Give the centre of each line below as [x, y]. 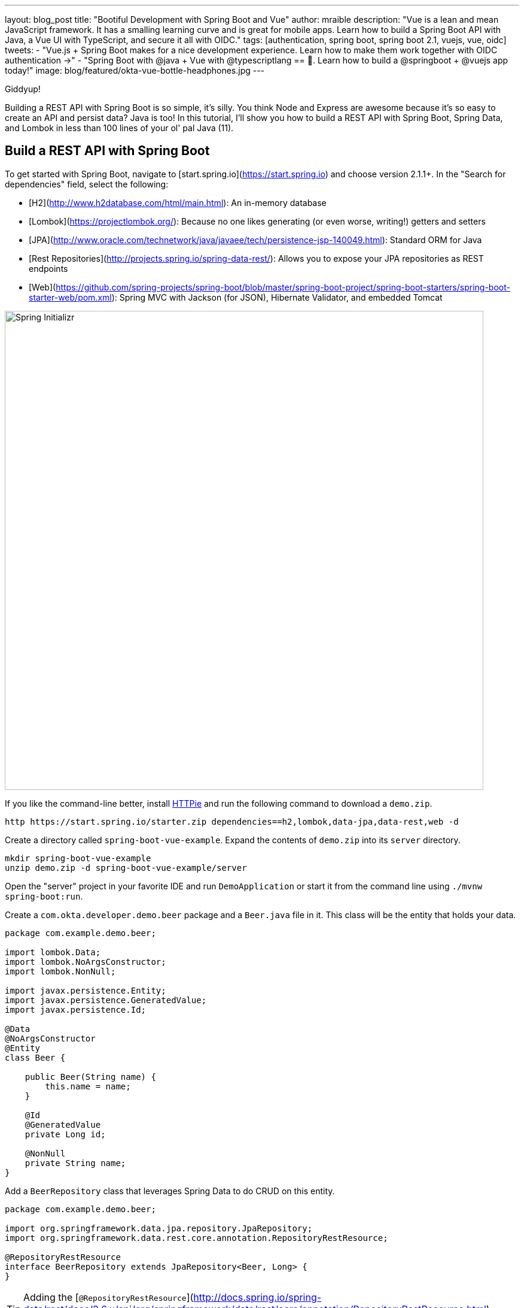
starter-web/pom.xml [70, 297]
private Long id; [65, 1134]
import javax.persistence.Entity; [86, 990]
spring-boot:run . [44, 896]
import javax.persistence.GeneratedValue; [106, 1000]
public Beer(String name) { [90, 1077]
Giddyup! [23, 89]
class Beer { [35, 1057]
